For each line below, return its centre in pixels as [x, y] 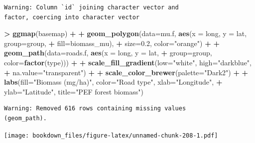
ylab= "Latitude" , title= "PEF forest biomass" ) [74, 91]
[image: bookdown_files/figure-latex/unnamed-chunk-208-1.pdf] [111, 135]
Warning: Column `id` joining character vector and [91, 7]
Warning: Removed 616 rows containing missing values [95, 109]
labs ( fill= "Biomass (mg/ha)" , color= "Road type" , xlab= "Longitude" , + [113, 82]
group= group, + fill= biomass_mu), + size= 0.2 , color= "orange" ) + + [112, 43]
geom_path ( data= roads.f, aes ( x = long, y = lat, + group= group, [108, 53]
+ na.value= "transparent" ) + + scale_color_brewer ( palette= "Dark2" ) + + [126, 72]
